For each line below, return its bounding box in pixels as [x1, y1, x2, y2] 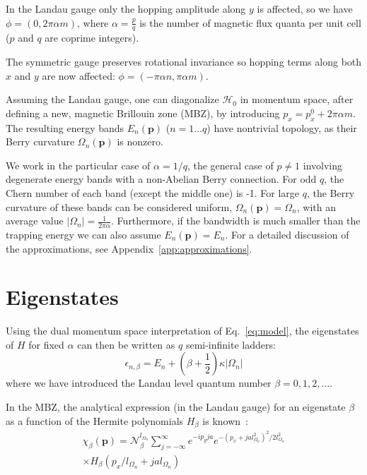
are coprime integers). [45, 30, 139, 45]
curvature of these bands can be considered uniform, [6, 199, 233, 214]
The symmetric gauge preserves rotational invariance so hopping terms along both [6, 54, 362, 69]
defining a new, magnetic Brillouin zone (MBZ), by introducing [6, 105, 280, 120]
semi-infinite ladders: [185, 337, 276, 351]
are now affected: [42, 68, 115, 83]
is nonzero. [117, 134, 163, 149]
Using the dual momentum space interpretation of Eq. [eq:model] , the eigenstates [6, 323, 359, 338]
